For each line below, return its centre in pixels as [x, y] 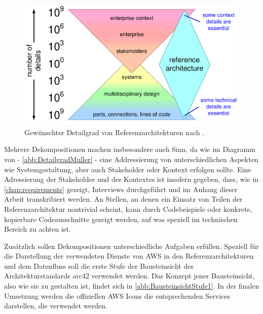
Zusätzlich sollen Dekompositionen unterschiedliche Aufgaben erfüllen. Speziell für [131, 246]
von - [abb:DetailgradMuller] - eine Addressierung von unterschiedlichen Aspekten [131, 159]
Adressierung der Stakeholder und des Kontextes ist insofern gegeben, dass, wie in [131, 179]
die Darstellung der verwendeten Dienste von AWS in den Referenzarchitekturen [129, 256]
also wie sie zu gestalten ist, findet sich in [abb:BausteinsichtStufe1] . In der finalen [132, 286]
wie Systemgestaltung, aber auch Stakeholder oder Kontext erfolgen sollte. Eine [128, 169]
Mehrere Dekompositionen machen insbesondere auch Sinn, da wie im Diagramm [130, 149]
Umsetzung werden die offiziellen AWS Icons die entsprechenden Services [117, 295]
